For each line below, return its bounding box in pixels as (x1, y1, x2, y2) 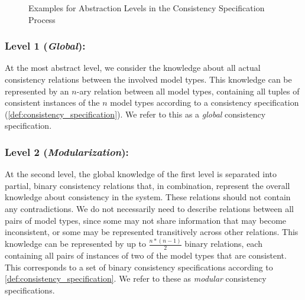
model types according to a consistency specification (110, 96, 299, 109)
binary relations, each (184, 237, 262, 250)
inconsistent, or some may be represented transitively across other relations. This (5, 226, 298, 238)
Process (28, 13, 56, 25)
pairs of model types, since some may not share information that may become (5, 214, 287, 226)
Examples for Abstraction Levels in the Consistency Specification (28, 2, 265, 14)
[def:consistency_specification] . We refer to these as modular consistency (5, 272, 267, 285)
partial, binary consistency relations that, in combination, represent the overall (5, 179, 290, 191)
